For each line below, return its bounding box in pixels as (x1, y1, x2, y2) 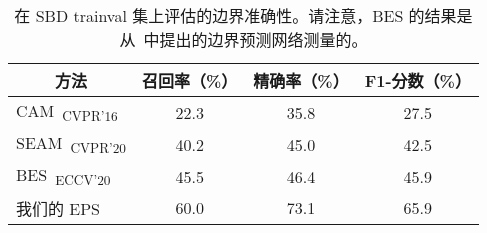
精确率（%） (253, 69, 349, 92)
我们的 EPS (16, 196, 101, 220)
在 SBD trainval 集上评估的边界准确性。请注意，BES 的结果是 (14, 4, 473, 27)
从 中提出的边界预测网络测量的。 (119, 28, 368, 51)
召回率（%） (142, 69, 238, 92)
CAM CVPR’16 (16, 99, 118, 126)
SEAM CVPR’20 (16, 131, 127, 158)
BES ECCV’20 (16, 163, 111, 190)
